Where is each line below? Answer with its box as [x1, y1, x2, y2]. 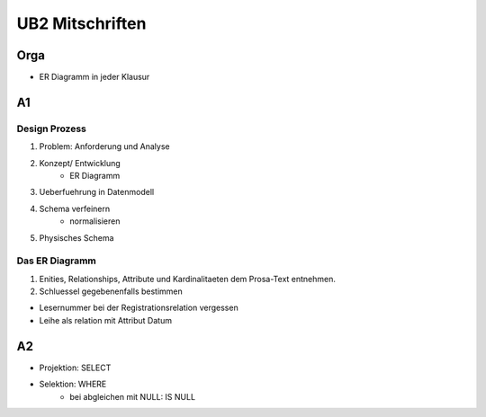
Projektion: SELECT [39, 362, 112, 373]
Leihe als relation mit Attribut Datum [39, 315, 173, 325]
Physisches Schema [39, 232, 114, 243]
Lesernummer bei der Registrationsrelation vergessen [39, 302, 238, 314]
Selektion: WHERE [39, 378, 107, 390]
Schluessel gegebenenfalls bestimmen [39, 286, 184, 297]
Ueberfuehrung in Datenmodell [39, 187, 155, 198]
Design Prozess [16, 122, 87, 135]
